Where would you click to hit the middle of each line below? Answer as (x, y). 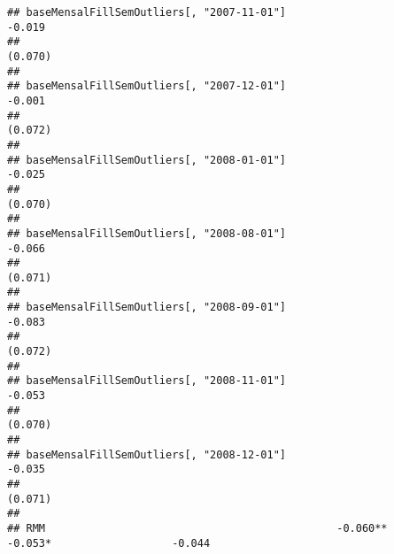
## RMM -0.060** (197, 528)
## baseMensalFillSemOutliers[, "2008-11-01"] (147, 381)
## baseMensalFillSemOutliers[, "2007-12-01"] (147, 86)
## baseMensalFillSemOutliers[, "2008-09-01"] (147, 308)
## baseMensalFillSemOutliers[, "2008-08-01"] (147, 233)
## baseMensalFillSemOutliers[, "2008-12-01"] (147, 454)
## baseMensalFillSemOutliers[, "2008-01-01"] (147, 160)
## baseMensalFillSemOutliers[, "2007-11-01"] (147, 12)
